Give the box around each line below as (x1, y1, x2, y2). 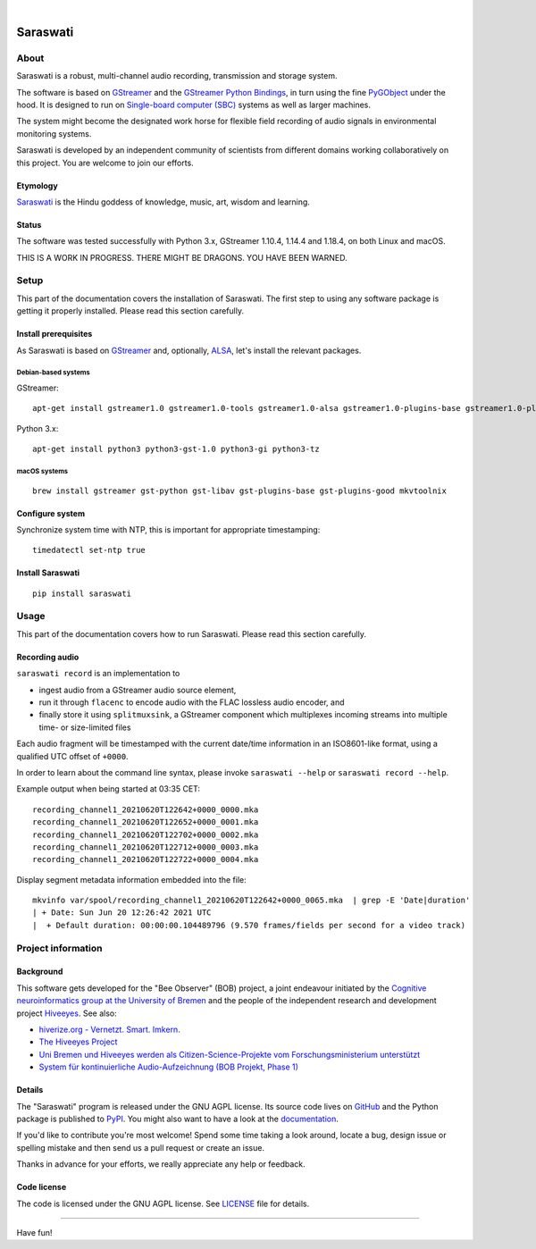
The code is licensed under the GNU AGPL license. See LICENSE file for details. (16, 1198, 310, 1209)
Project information (16, 942, 103, 954)
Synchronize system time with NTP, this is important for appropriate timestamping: (16, 524, 321, 535)
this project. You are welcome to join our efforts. (16, 157, 194, 168)
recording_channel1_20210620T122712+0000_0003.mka (32, 842, 259, 852)
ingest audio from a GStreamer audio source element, (38, 684, 237, 695)
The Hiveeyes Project (38, 1036, 118, 1047)
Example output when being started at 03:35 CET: (16, 784, 201, 794)
